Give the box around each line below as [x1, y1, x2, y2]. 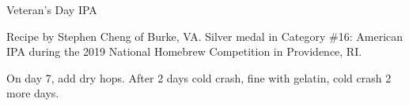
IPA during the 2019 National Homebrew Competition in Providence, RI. [6, 43, 362, 60]
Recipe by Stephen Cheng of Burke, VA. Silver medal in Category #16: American [6, 27, 403, 44]
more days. [6, 85, 59, 101]
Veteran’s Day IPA [6, 2, 97, 17]
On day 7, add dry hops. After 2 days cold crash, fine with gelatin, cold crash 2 [6, 69, 392, 86]
